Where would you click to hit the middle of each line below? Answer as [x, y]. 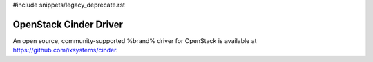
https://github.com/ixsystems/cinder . [65, 50]
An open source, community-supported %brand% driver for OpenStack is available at [135, 40]
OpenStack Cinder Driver [68, 24]
